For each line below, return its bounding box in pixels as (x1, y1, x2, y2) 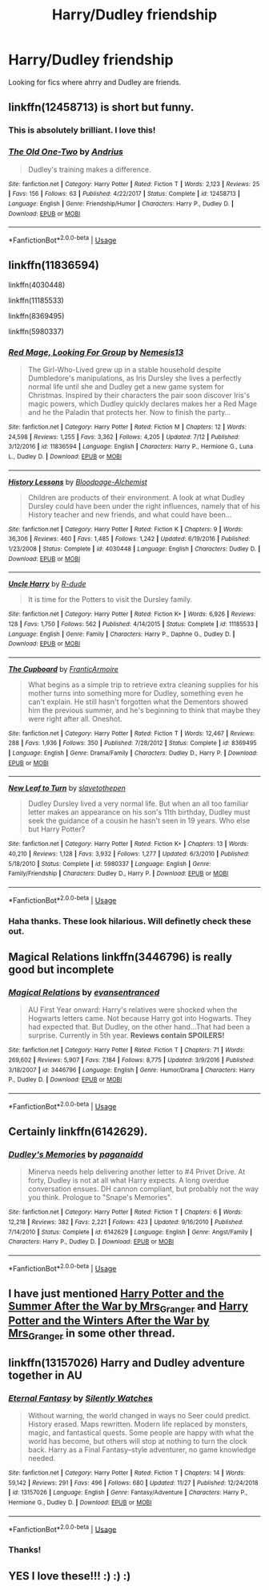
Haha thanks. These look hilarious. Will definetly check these (8, 915, 252, 926)
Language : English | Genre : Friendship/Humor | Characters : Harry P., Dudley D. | (8, 199, 235, 208)
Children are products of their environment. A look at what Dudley (27, 492, 246, 502)
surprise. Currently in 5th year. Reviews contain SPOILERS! (27, 1031, 225, 1040)
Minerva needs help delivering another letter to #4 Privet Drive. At (27, 1167, 246, 1177)
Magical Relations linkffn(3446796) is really (8, 950, 232, 964)
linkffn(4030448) (8, 279, 66, 290)
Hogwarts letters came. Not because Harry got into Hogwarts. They (27, 1014, 252, 1023)
